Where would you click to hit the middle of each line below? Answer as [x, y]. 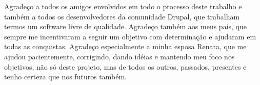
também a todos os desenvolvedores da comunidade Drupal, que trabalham [122, 16]
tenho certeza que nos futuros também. [65, 77]
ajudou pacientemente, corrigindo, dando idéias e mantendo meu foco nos [119, 56]
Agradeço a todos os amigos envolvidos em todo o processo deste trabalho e [123, 6]
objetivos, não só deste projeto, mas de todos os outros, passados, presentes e [125, 66]
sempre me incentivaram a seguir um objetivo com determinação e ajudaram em [130, 36]
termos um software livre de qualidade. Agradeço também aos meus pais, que [125, 26]
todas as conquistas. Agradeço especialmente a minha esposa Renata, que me [125, 46]
